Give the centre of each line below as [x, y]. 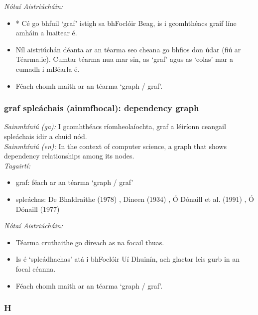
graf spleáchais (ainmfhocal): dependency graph [102, 108]
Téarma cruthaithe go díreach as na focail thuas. [90, 242]
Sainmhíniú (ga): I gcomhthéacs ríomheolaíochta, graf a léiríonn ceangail [115, 126]
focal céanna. [36, 268]
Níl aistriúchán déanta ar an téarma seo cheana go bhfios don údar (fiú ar [128, 49]
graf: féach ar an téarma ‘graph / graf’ [74, 182]
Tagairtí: [17, 165]
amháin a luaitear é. [46, 33]
